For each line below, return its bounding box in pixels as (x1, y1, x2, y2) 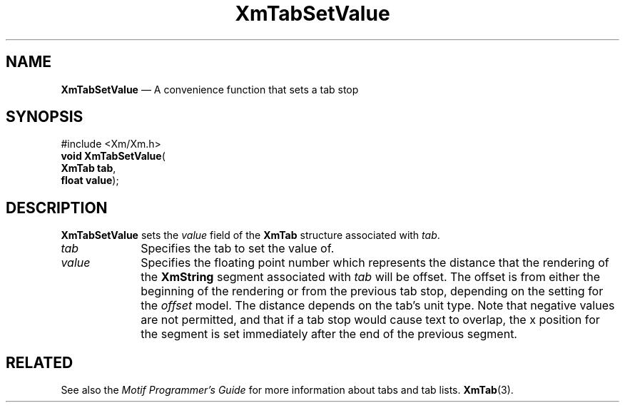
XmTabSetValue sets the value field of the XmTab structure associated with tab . (61, 229, 440, 242)
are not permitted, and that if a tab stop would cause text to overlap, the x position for (141, 312, 600, 327)
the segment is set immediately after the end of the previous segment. (141, 327, 517, 342)
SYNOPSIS (6, 108, 83, 126)
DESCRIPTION (6, 198, 108, 217)
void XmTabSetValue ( (61, 150, 166, 163)
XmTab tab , (61, 162, 116, 175)
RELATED (6, 353, 73, 372)
